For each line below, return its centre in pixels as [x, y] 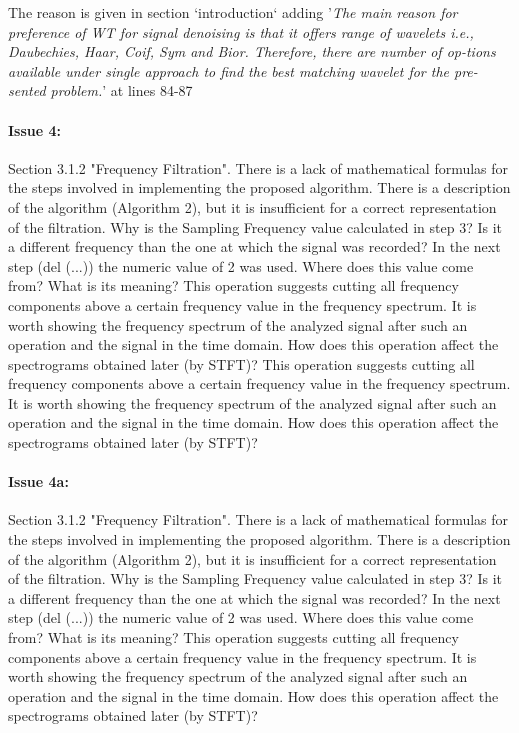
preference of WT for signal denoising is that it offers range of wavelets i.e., [241, 31]
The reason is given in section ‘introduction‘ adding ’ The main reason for [233, 12]
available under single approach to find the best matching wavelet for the [228, 70]
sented [27, 90]
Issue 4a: [38, 481]
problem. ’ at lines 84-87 [121, 90]
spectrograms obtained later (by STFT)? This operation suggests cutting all [241, 363]
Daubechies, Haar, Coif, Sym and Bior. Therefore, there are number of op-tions [252, 51]
